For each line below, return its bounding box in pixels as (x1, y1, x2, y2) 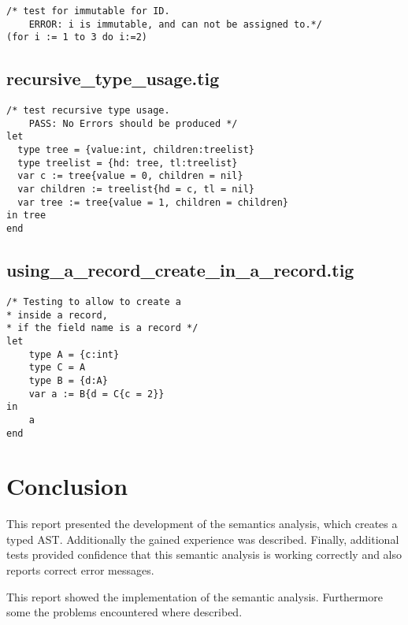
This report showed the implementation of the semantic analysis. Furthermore (6, 588, 383, 605)
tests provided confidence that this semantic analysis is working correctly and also (6, 546, 402, 563)
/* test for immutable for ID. (6, 6, 170, 17)
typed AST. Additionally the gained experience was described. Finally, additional (6, 530, 399, 547)
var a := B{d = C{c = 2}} (28, 388, 165, 400)
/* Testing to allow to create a (6, 296, 181, 307)
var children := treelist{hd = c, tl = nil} (17, 184, 254, 195)
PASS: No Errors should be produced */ (28, 117, 238, 129)
